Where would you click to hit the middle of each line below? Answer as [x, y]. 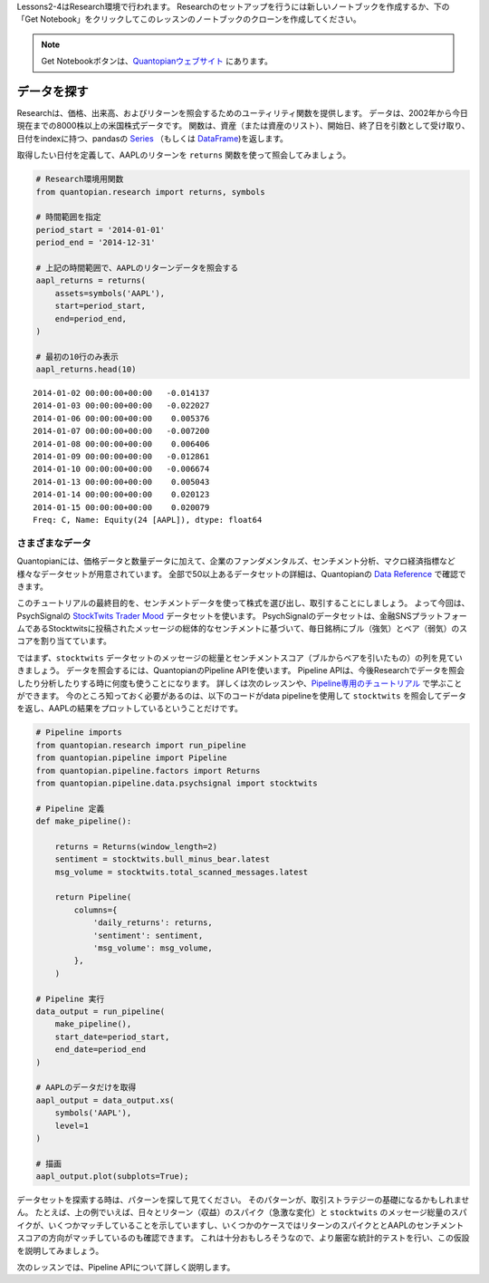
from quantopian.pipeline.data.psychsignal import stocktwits [177, 783]
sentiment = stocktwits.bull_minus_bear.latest [163, 859]
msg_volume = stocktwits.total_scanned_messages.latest [182, 872]
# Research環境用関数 [80, 179]
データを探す [53, 91]
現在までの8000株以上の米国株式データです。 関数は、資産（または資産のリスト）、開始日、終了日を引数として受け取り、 [243, 126]
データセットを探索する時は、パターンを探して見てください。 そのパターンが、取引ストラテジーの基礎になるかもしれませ [243, 1200]
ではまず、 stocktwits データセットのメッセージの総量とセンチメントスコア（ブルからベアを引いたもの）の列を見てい [240, 658]
